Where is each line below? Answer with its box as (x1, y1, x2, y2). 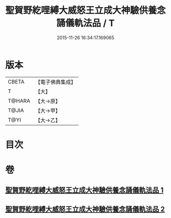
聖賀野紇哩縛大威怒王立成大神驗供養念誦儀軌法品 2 (5, 205, 165, 213)
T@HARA (8, 97, 31, 104)
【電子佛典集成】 (35, 78, 76, 86)
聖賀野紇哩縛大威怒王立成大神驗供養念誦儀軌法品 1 (5, 186, 164, 195)
